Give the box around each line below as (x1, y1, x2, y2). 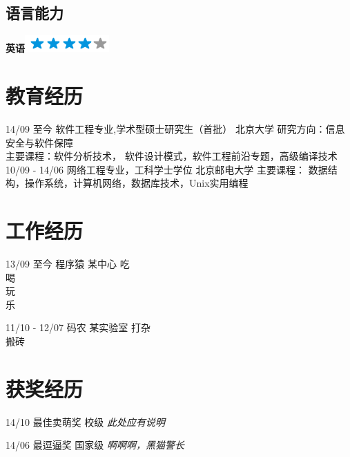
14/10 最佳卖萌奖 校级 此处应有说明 (6, 414, 166, 429)
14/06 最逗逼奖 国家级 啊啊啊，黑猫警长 (6, 438, 185, 452)
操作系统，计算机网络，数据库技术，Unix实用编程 (24, 176, 249, 190)
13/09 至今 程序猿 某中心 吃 (6, 257, 130, 271)
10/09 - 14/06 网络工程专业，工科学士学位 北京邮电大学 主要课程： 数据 (6, 162, 328, 176)
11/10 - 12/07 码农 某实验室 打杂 (6, 320, 151, 335)
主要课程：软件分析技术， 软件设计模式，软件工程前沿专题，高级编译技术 (6, 149, 338, 163)
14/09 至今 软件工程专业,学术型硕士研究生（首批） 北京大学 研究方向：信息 (6, 121, 345, 136)
